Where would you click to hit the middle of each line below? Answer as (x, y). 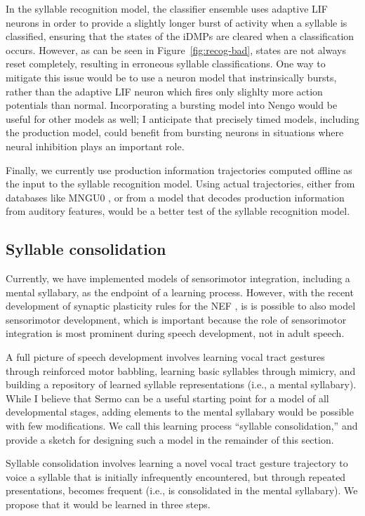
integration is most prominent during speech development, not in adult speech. (175, 333)
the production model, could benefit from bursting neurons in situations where (175, 132)
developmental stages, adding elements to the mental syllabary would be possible (180, 412)
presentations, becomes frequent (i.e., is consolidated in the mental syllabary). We (182, 490)
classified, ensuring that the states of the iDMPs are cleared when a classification (180, 36)
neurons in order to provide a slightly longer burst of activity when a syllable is (177, 22)
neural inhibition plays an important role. (95, 146)
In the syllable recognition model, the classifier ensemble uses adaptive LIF (167, 8)
